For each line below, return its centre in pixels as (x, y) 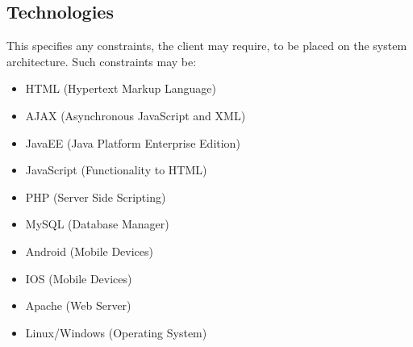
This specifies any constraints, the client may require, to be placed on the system (207, 46)
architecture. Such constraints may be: (102, 61)
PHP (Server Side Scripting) (96, 196)
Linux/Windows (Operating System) (116, 332)
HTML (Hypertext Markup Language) (121, 88)
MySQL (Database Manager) (97, 224)
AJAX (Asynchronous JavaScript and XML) (136, 115)
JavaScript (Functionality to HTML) (116, 170)
